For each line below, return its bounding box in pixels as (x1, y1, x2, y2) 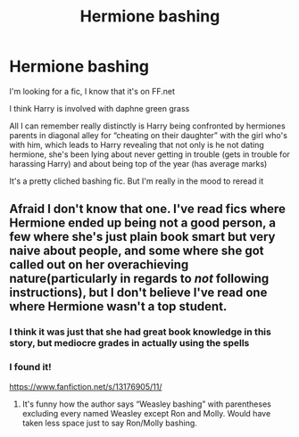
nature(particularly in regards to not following (9, 271, 270, 286)
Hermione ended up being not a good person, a (9, 216, 277, 231)
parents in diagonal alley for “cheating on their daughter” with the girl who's (9, 129, 288, 140)
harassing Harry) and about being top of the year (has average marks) (9, 158, 268, 169)
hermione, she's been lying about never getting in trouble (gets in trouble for (9, 149, 290, 160)
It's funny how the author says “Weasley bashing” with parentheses (21, 399, 272, 409)
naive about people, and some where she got (9, 243, 264, 259)
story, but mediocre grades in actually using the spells (9, 337, 250, 350)
